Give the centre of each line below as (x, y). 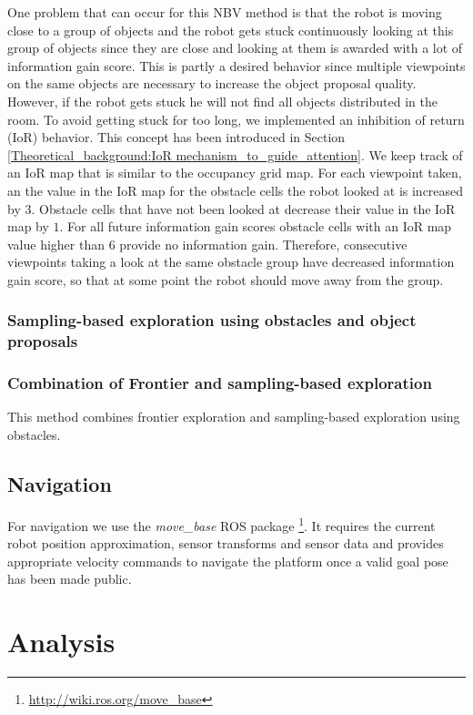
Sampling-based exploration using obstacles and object (212, 320)
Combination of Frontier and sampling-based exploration (220, 383)
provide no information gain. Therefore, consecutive (263, 244)
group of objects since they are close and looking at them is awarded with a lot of (235, 48)
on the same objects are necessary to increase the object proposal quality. (212, 83)
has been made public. (70, 579)
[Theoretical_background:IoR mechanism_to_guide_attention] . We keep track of (235, 154)
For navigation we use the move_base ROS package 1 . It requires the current (221, 524)
